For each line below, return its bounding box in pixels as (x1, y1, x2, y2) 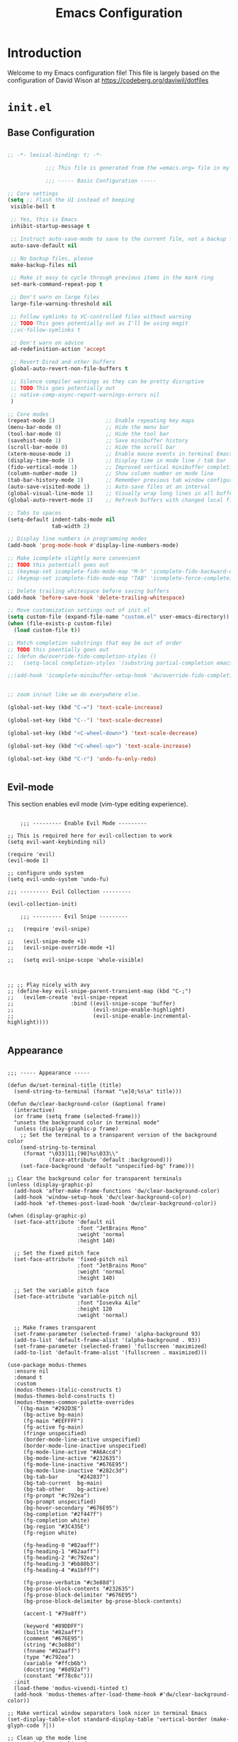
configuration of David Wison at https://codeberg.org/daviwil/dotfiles (7, 76, 209, 85)
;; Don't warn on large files (10, 293, 100, 301)
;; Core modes (7, 411, 50, 418)
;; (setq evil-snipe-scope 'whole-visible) (7, 957, 144, 964)
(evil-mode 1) (7, 858, 50, 865)
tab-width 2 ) (52, 522, 91, 530)
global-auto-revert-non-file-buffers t (10, 365, 129, 372)
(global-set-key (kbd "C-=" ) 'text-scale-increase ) (7, 704, 163, 711)
